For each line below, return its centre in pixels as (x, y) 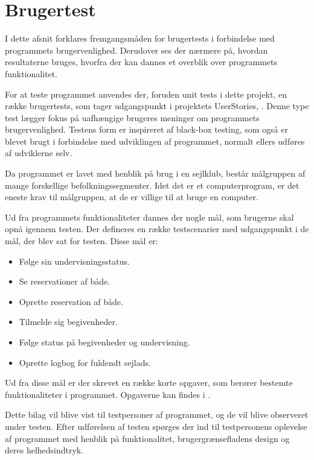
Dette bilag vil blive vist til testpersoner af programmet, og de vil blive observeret (157, 414)
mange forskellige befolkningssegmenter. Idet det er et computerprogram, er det (152, 185)
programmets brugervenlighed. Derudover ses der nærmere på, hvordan (136, 50)
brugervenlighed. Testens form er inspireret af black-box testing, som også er (146, 129)
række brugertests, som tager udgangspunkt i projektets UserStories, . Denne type (157, 106)
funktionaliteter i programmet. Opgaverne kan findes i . (108, 394)
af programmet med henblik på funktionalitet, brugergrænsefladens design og (147, 438)
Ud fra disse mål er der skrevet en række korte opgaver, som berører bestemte (149, 383)
